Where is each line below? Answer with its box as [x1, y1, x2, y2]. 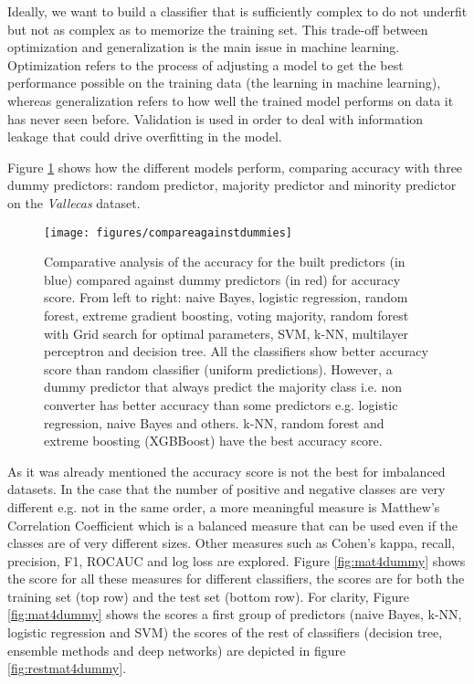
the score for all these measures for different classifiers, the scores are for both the [7, 569, 465, 588]
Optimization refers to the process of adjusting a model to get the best [7, 55, 404, 74]
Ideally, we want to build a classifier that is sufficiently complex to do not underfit [7, 2, 468, 20]
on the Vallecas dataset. [7, 193, 141, 212]
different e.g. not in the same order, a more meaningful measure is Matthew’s [7, 497, 440, 516]
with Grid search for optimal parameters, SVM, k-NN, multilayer [44, 323, 409, 342]
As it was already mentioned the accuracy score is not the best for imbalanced [7, 461, 446, 480]
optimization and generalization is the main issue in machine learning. [7, 37, 400, 57]
